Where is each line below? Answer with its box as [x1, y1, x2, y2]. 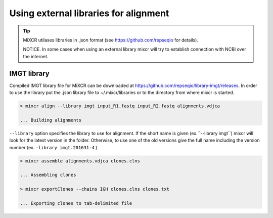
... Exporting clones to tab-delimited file [20, 200, 132, 206]
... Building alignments [20, 117, 82, 123]
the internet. [23, 53, 49, 59]
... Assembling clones [20, 172, 76, 178]
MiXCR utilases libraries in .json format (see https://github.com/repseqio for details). [23, 37, 199, 43]
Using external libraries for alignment [9, 8, 169, 19]
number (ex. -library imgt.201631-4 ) [9, 144, 98, 150]
